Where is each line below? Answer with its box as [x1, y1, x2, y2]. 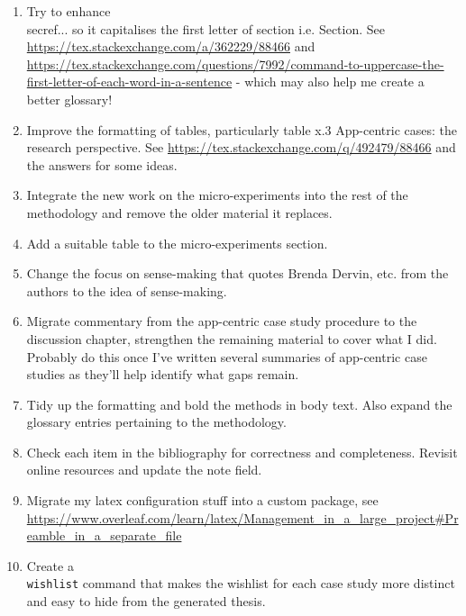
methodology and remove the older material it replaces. [26, 203, 333, 222]
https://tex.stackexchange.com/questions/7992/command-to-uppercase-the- [26, 54, 444, 73]
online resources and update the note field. [26, 460, 262, 479]
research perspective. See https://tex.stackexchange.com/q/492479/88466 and [26, 138, 456, 157]
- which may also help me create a [235, 72, 425, 91]
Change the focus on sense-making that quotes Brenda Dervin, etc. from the [26, 264, 449, 283]
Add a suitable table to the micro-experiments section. [26, 233, 328, 252]
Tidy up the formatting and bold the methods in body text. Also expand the [26, 394, 452, 413]
